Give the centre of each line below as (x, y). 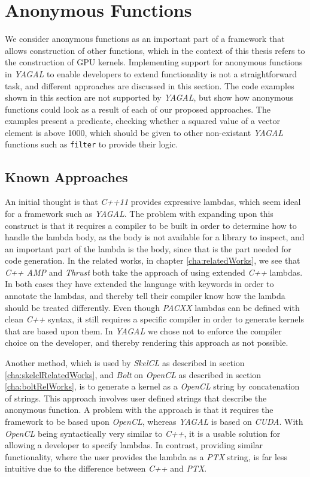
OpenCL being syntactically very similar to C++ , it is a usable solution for (143, 433)
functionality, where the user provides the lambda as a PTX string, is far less (146, 456)
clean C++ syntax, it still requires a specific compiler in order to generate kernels (154, 319)
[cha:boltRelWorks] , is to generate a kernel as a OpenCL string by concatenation (152, 386)
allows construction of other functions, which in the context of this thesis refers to (155, 50)
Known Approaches (66, 176)
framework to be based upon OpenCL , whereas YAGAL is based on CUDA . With (154, 422)
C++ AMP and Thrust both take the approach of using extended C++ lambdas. (154, 272)
